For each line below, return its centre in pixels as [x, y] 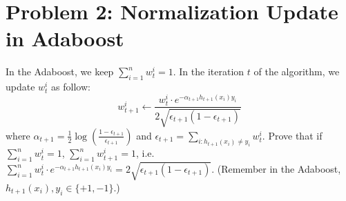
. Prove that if [292, 135]
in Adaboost [65, 38]
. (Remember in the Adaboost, [276, 169]
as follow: [71, 87]
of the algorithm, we [297, 71]
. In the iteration [209, 71]
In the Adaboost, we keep [60, 71]
